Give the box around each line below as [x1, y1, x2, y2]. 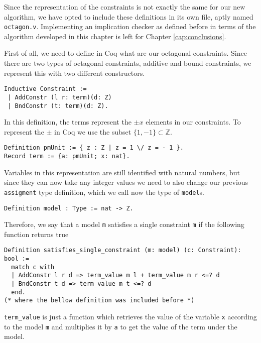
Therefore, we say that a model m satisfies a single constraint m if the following [4, 219, 244, 230]
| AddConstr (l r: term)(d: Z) [8, 93, 112, 101]
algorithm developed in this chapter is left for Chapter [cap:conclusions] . [4, 31, 226, 41]
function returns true [4, 228, 69, 239]
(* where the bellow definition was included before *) [4, 297, 195, 304]
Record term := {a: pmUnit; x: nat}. [4, 153, 130, 160]
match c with [11, 263, 55, 271]
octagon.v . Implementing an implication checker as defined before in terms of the [4, 21, 256, 32]
